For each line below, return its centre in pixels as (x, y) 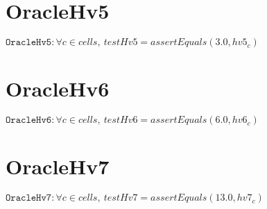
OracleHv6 (58, 89)
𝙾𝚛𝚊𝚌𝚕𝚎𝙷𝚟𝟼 (29, 120)
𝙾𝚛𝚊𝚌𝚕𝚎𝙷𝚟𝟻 (29, 43)
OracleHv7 (58, 166)
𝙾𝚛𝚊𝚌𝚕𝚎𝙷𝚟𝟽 (29, 198)
